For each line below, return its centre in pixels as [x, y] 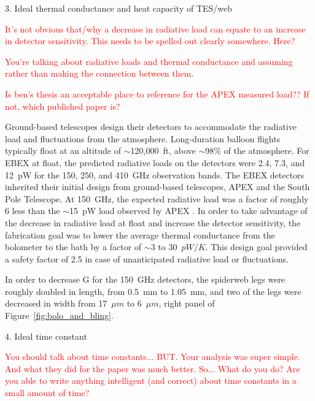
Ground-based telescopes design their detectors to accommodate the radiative [151, 127]
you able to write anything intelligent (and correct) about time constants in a [151, 380]
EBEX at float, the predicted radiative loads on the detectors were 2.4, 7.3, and [155, 162]
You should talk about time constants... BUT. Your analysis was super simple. [153, 357]
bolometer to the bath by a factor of [73, 247]
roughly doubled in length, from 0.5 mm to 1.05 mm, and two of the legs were [153, 291]
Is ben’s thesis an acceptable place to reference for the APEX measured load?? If [157, 94]
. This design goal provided [256, 247]
